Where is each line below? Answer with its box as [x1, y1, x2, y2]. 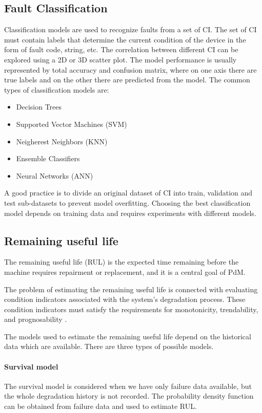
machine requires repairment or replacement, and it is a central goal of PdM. [4, 266, 246, 277]
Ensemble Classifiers [16, 153, 80, 164]
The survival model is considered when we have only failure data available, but [4, 380, 252, 391]
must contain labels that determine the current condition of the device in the [4, 34, 246, 45]
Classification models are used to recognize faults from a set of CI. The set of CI [4, 24, 257, 35]
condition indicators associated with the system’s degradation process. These [4, 294, 246, 305]
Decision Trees [16, 101, 62, 112]
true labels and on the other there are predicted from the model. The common [4, 74, 250, 85]
